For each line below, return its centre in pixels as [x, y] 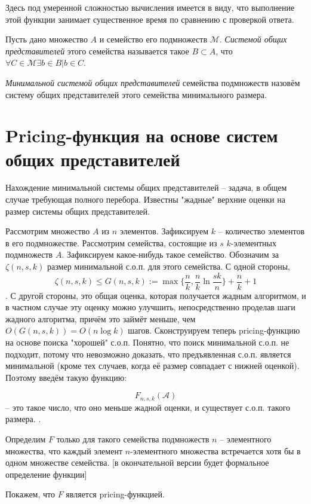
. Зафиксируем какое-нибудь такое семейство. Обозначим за [170, 254]
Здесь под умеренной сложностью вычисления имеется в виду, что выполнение [150, 7]
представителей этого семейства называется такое [97, 51]
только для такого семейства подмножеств [133, 439]
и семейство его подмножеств [153, 39]
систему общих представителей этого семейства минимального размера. [136, 94]
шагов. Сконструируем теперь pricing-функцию [214, 330]
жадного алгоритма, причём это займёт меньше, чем [101, 318]
